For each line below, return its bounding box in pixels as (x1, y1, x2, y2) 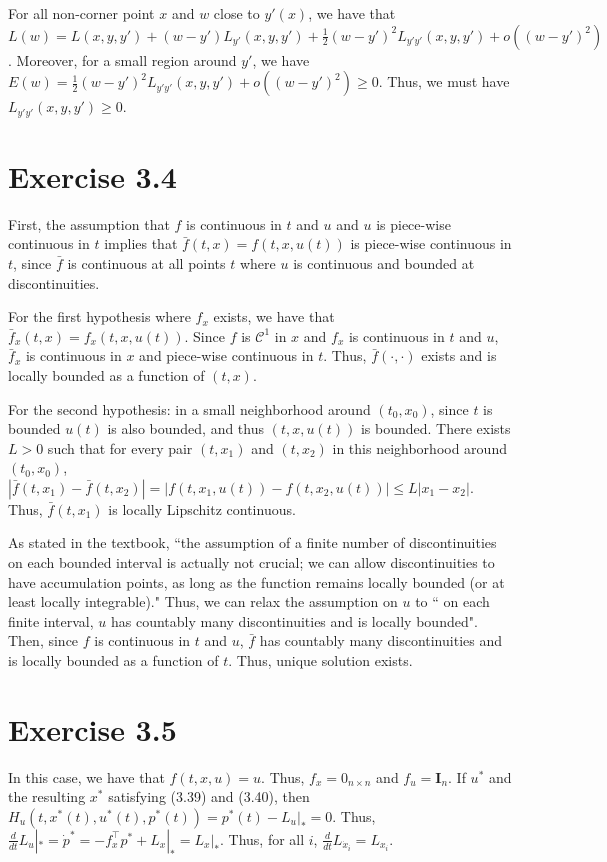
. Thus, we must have (378, 71, 510, 92)
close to (213, 3, 260, 23)
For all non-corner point (8, 3, 155, 23)
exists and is (421, 345, 497, 366)
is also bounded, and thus (107, 418, 265, 439)
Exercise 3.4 (8, 155, 177, 196)
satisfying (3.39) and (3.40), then (108, 786, 310, 807)
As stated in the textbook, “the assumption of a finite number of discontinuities (8, 532, 497, 553)
